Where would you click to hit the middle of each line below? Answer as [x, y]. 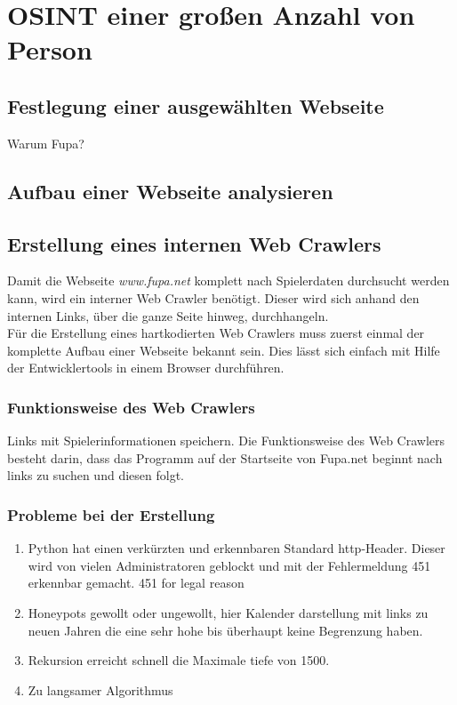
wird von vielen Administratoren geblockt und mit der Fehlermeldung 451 [229, 565]
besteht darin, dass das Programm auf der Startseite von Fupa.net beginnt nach [225, 457]
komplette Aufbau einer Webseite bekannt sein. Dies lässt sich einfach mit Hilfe [224, 350]
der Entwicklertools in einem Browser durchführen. [146, 368]
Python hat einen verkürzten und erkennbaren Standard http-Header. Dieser [237, 548]
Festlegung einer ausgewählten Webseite [196, 105]
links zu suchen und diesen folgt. [96, 475]
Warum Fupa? [46, 143]
